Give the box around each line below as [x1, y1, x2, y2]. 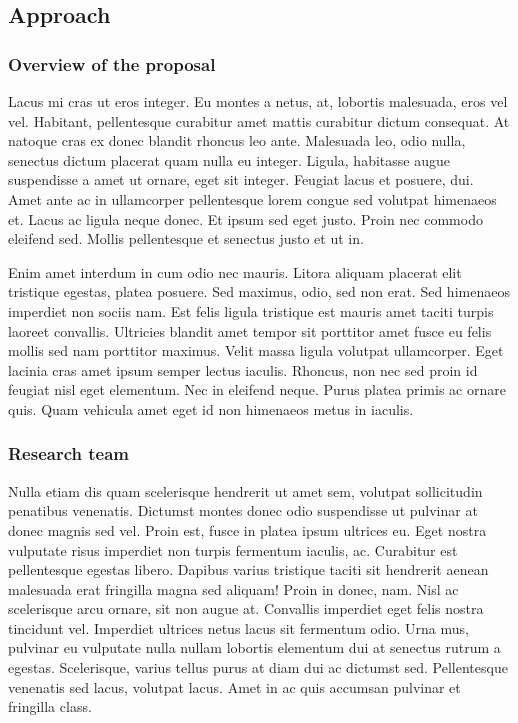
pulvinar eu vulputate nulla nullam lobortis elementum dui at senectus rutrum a [8, 637, 501, 658]
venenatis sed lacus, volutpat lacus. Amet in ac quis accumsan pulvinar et [8, 676, 461, 697]
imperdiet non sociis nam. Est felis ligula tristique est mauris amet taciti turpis [8, 300, 494, 321]
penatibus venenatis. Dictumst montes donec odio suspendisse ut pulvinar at [8, 500, 478, 521]
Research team [8, 441, 129, 466]
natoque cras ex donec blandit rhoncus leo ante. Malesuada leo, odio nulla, [8, 130, 466, 151]
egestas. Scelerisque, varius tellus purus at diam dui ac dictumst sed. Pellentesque [8, 657, 508, 678]
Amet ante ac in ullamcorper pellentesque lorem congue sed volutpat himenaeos [8, 188, 497, 209]
